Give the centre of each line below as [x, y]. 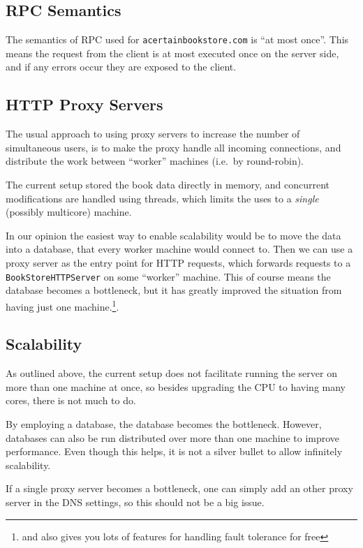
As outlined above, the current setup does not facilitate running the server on [171, 373]
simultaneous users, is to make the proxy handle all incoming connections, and [173, 147]
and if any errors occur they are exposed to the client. [121, 67]
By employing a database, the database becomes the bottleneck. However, [164, 424]
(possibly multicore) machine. [69, 212]
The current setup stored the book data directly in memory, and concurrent [168, 185]
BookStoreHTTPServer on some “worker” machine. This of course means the [168, 276]
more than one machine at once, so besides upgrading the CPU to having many [176, 386]
